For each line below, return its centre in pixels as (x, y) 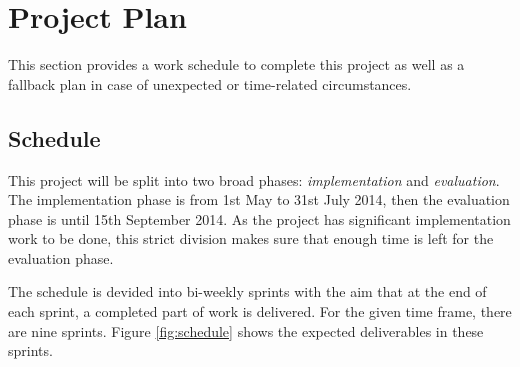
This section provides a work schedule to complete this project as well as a (236, 64)
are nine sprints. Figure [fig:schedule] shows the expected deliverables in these (246, 330)
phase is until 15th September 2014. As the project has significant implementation (259, 218)
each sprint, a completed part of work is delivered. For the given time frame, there (260, 311)
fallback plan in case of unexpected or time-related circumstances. (210, 83)
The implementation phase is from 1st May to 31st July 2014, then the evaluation (259, 199)
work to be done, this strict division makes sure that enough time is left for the (251, 238)
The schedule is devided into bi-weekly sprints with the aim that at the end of (247, 291)
